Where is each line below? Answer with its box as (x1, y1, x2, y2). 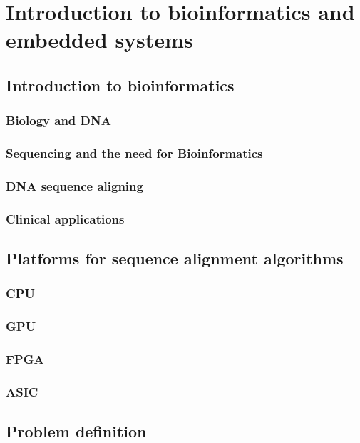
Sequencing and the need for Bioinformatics (6, 144, 263, 162)
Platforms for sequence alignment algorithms (6, 247, 344, 269)
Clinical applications (6, 209, 125, 227)
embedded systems (6, 25, 193, 54)
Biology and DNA (6, 111, 111, 129)
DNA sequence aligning (6, 176, 143, 194)
